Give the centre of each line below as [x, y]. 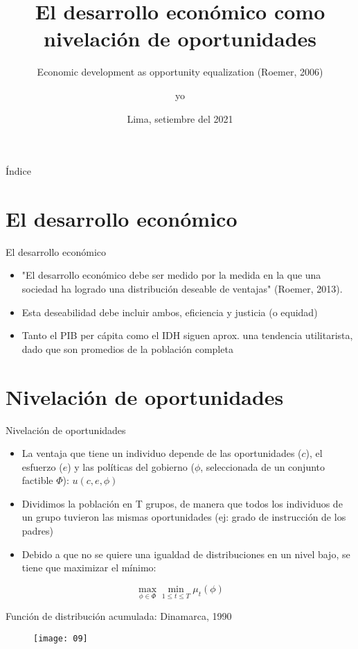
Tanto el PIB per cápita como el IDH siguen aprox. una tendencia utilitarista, [187, 335]
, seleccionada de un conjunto [263, 466]
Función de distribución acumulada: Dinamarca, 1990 [119, 616]
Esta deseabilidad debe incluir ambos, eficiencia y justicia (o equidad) [170, 312]
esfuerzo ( [42, 466]
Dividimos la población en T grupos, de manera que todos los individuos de [182, 503]
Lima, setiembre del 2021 [180, 118]
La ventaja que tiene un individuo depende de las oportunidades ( [162, 453]
